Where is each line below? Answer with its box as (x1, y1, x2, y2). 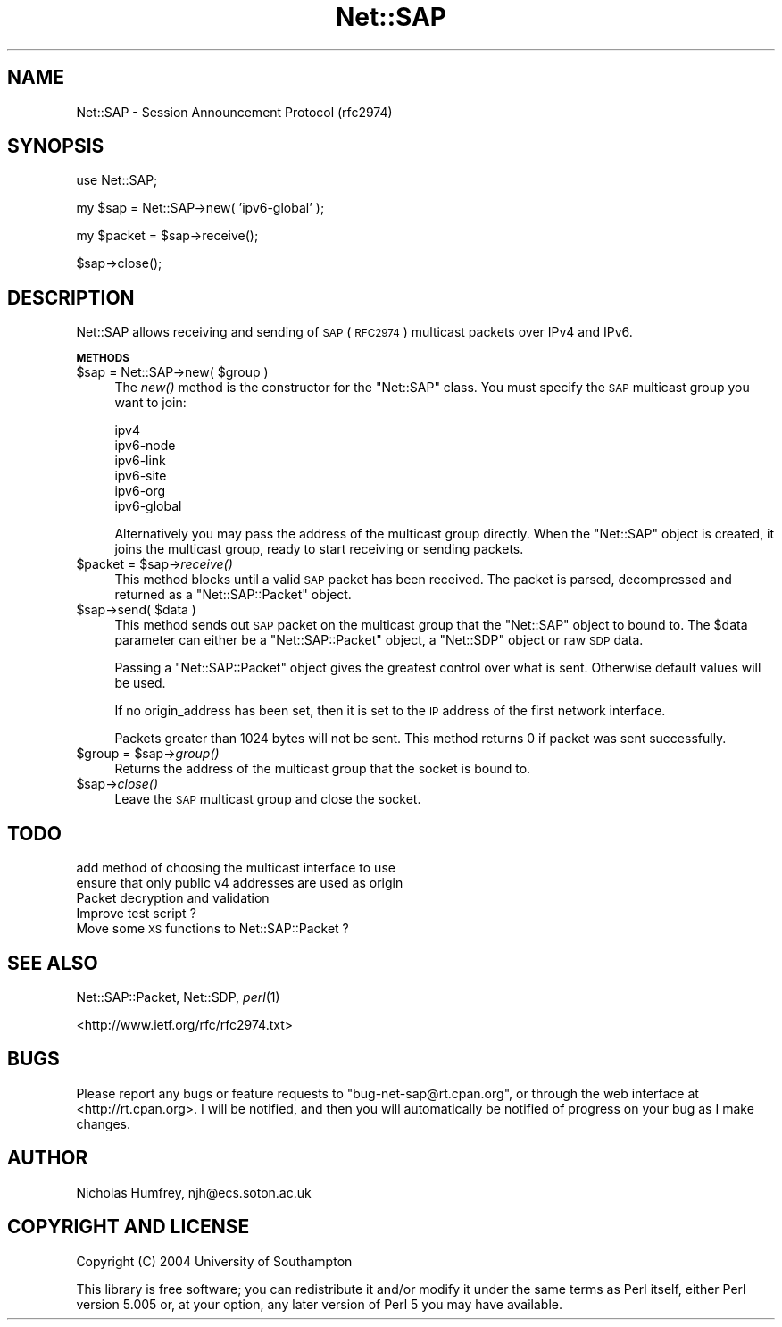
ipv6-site (114, 468, 167, 484)
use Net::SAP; (76, 172, 158, 188)
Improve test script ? (76, 906, 196, 922)
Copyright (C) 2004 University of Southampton (76, 1253, 353, 1269)
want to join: (114, 395, 187, 411)
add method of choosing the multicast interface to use (76, 860, 395, 876)
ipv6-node (114, 438, 176, 454)
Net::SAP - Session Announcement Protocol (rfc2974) (76, 104, 393, 120)
